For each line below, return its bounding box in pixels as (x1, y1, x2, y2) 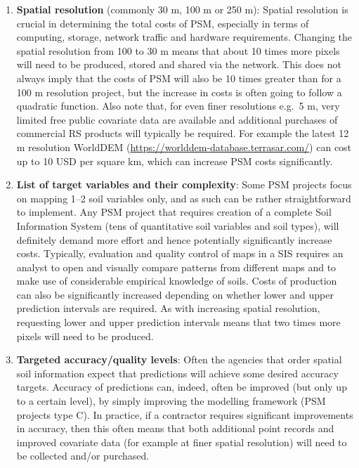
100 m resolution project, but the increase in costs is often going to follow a (16, 84, 342, 99)
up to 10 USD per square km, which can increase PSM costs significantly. (16, 153, 333, 168)
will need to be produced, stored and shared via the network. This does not (16, 57, 341, 72)
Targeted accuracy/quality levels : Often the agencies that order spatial (16, 352, 342, 367)
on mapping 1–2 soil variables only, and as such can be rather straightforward (16, 190, 351, 205)
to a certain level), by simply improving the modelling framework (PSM (16, 394, 326, 408)
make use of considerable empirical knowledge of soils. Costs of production (16, 273, 337, 288)
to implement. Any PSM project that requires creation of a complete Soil (16, 204, 332, 219)
